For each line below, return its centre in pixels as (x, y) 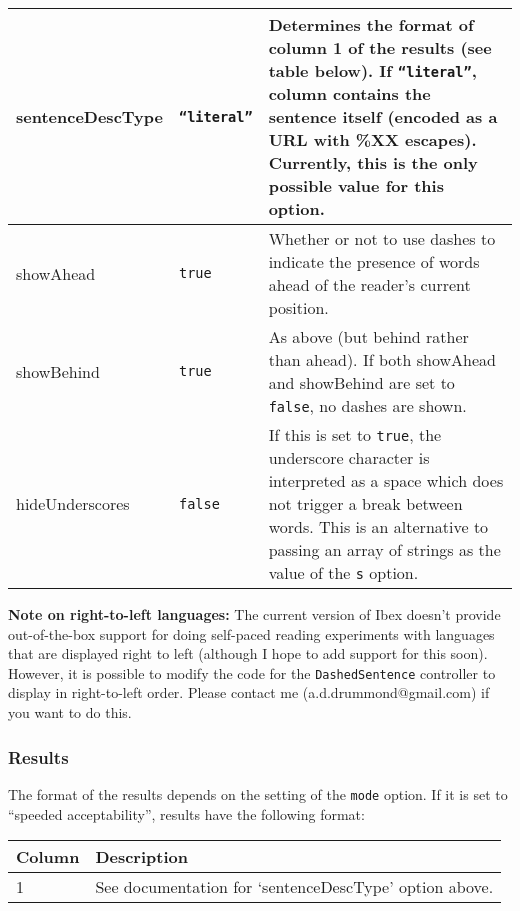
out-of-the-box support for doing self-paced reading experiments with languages (251, 633)
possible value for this (356, 185)
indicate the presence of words (374, 261)
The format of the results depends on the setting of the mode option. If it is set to (258, 793)
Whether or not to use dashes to (382, 238)
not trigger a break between (365, 503)
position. (298, 307)
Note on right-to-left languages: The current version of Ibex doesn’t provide (254, 614)
